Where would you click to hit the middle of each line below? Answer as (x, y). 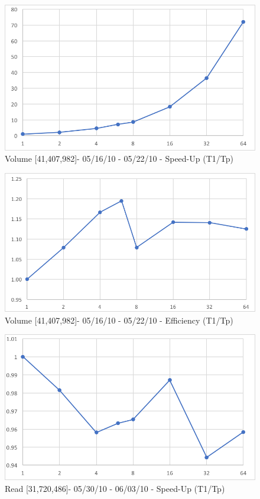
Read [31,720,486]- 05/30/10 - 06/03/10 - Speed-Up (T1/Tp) (115, 488)
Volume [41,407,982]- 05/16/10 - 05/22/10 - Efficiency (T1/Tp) (119, 320)
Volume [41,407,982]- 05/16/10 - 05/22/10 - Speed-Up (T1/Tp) (119, 159)
